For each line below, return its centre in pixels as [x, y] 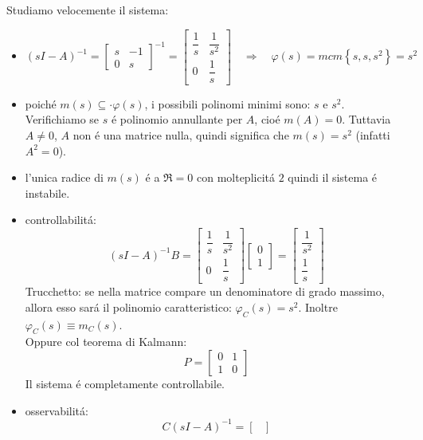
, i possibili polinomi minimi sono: [227, 103]
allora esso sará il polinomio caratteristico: [128, 306]
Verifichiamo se [62, 119]
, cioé [267, 119]
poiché [41, 103]
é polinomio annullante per [177, 119]
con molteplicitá [235, 177]
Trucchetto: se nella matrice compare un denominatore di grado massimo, [205, 291]
